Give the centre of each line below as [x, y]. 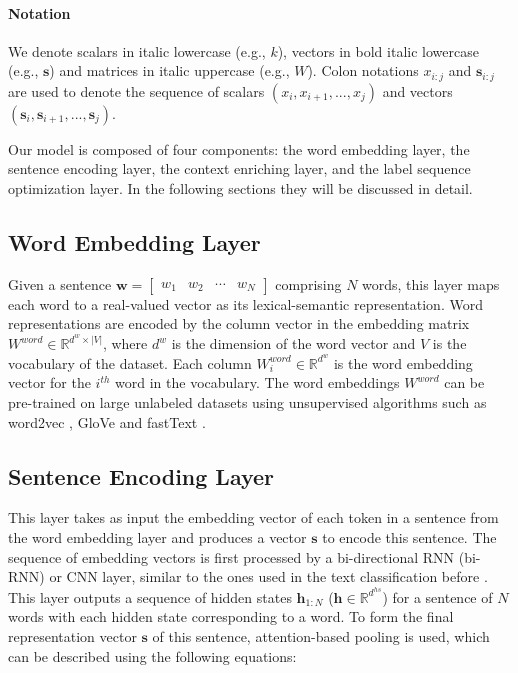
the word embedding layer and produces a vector [157, 536]
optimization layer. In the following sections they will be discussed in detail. [240, 188]
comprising [308, 283]
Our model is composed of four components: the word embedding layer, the [239, 148]
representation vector [72, 635]
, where [125, 343]
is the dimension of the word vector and [293, 343]
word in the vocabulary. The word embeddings [257, 382]
